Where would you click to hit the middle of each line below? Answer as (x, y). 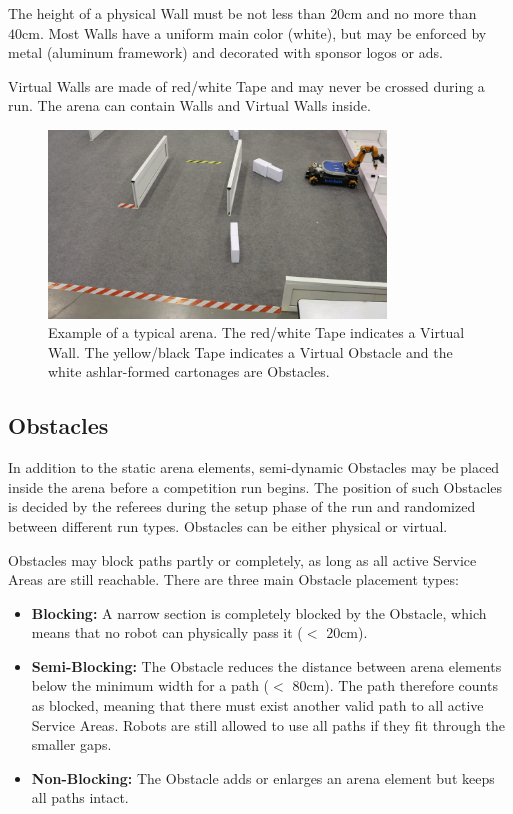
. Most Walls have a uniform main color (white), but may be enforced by (263, 32)
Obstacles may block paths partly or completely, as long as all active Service (242, 559)
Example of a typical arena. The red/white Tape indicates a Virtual (256, 332)
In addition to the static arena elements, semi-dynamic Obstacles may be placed (254, 467)
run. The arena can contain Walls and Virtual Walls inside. (189, 105)
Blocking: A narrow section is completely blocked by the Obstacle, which (259, 612)
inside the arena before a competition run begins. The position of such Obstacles (255, 486)
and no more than (421, 13)
